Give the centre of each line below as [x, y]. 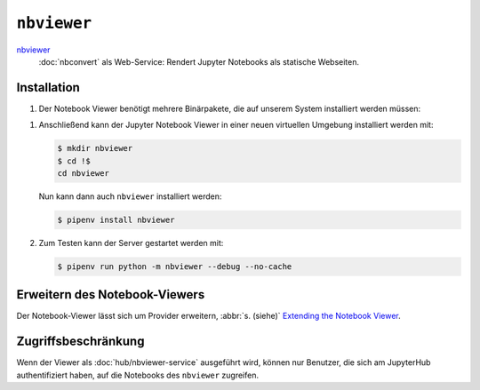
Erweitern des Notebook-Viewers [111, 294]
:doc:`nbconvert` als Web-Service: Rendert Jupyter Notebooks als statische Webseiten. [199, 61]
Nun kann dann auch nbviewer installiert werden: [130, 196]
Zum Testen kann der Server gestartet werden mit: [131, 243]
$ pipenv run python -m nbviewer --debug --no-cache [175, 266]
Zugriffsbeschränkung [80, 342]
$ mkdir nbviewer [95, 148]
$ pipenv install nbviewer [116, 219]
